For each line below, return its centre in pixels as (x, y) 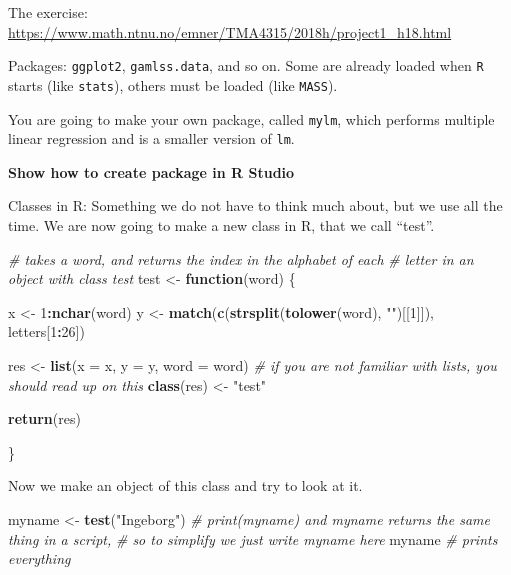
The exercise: (48, 12)
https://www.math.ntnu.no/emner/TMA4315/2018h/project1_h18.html (230, 31)
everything (39, 558)
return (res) (44, 418)
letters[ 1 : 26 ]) (46, 331)
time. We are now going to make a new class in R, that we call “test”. (221, 225)
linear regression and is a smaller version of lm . (151, 138)
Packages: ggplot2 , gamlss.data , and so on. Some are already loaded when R (246, 65)
